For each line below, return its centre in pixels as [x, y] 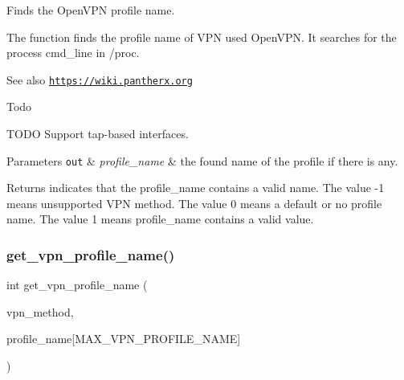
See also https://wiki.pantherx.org [100, 79]
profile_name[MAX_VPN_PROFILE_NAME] [124, 339]
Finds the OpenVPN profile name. [91, 10]
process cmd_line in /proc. [73, 53]
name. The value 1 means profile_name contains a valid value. [160, 219]
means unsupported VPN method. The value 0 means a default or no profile [194, 203]
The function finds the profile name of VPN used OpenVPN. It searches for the [202, 37]
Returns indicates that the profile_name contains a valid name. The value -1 [196, 188]
